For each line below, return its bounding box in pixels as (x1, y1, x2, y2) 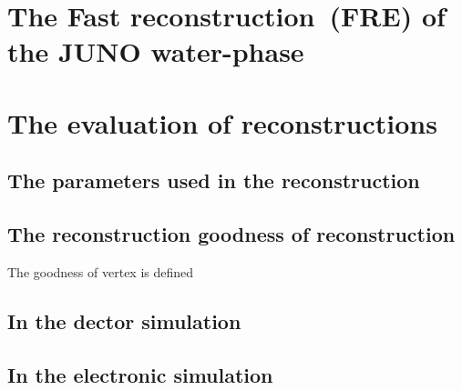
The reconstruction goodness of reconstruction (7, 220, 456, 248)
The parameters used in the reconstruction (7, 166, 420, 195)
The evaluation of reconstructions (7, 104, 437, 141)
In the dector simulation (7, 306, 241, 335)
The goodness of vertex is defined (7, 262, 194, 281)
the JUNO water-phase (7, 33, 304, 70)
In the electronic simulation (7, 360, 273, 388)
